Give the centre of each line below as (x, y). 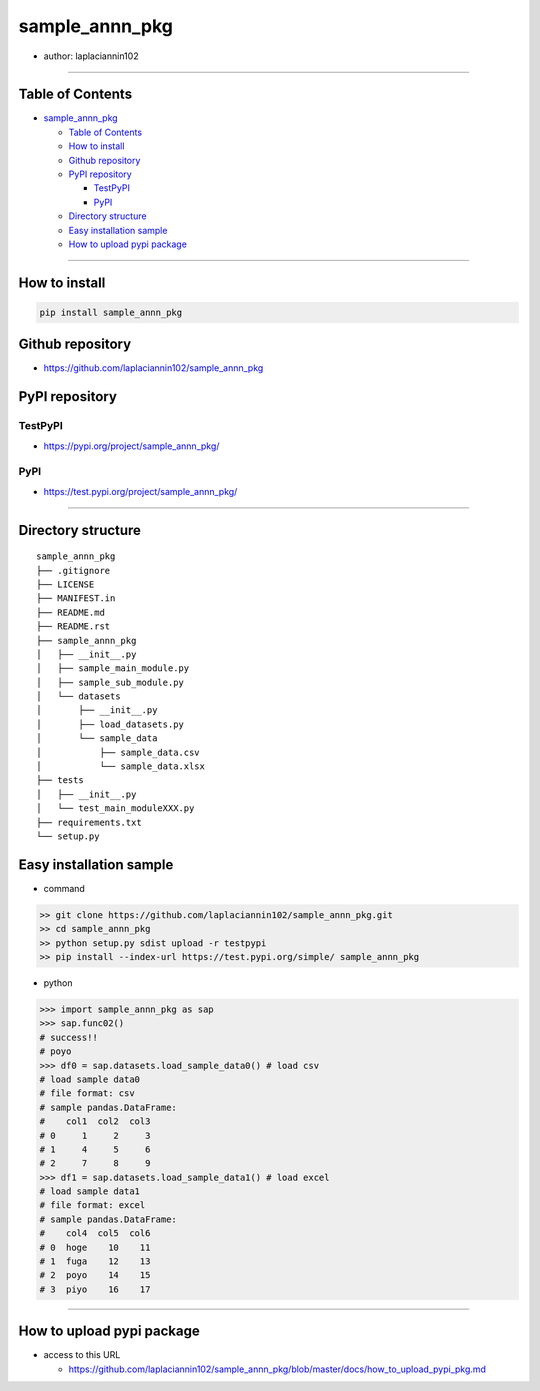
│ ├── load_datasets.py (110, 724)
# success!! (69, 1037)
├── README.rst (73, 626)
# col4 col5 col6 (95, 1233)
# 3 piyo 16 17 (95, 1289)
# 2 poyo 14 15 (95, 1275)
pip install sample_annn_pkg (111, 312)
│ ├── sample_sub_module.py (110, 682)
